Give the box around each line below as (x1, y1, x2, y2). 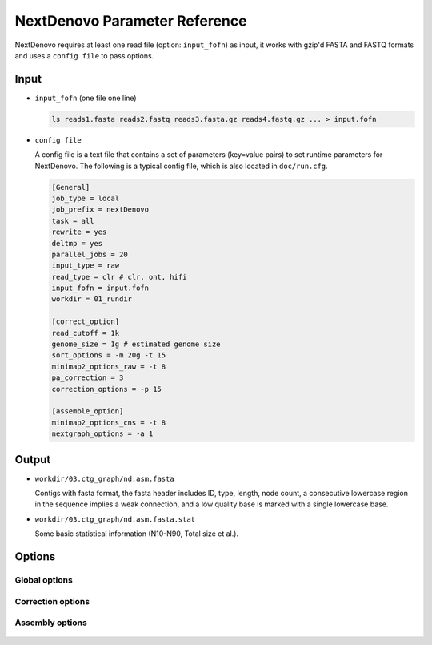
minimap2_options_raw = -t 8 (51, 361, 166, 371)
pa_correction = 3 (51, 373, 124, 382)
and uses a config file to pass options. (14, 50, 154, 60)
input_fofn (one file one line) (34, 93, 137, 103)
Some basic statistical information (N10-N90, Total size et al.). (34, 529, 239, 538)
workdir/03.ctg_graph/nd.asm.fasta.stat (34, 514, 196, 524)
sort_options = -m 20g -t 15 (51, 351, 166, 360)
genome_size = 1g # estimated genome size (51, 340, 221, 349)
